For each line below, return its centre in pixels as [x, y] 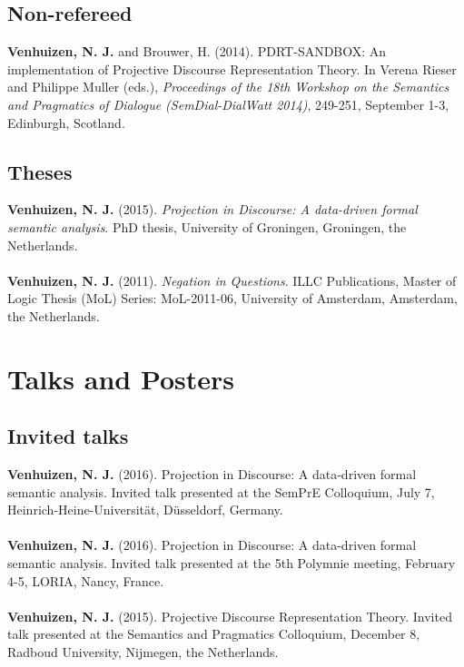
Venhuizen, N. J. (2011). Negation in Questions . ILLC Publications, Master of [232, 280]
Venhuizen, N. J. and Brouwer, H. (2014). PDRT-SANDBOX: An [197, 51]
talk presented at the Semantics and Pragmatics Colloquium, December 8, [214, 634]
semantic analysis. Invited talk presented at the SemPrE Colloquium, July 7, [221, 491]
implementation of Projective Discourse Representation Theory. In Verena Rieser [232, 69]
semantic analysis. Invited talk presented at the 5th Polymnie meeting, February [232, 563]
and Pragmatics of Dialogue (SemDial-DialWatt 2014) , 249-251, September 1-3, [228, 104]
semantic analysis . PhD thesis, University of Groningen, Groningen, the [207, 226]
